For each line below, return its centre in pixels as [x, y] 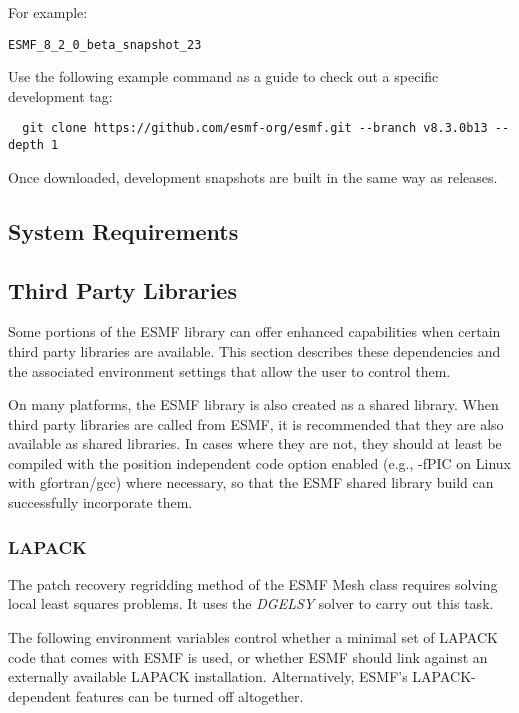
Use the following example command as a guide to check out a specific [223, 76]
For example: [48, 12]
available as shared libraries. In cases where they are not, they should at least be [255, 443]
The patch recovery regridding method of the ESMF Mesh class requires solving [253, 583]
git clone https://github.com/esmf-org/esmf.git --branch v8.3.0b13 [255, 128]
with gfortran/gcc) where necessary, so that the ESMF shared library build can [251, 482]
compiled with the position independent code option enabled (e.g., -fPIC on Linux [259, 462]
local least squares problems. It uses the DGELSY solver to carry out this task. [251, 603]
